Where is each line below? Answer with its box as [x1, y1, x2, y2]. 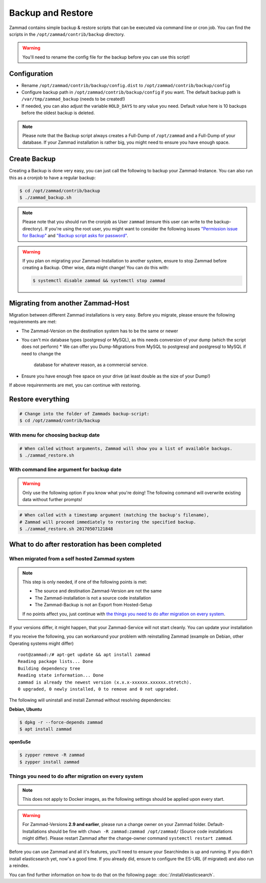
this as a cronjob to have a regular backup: [9, 175, 96, 181]
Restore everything [9, 395, 70, 403]
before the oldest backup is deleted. [21, 110, 95, 116]
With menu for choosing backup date [9, 431, 100, 438]
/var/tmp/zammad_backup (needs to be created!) [21, 96, 125, 102]
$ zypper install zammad [19, 759, 80, 765]
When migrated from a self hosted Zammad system [9, 555, 135, 562]
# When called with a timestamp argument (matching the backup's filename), [19, 512, 209, 518]
